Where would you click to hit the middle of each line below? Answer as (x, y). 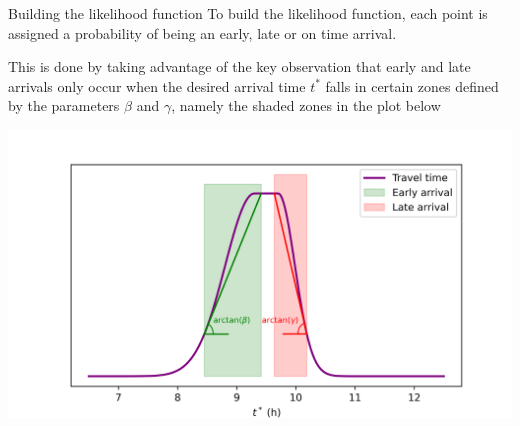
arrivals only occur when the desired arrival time (157, 85)
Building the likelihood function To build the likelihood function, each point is (248, 13)
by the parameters (64, 105)
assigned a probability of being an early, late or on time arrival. (202, 32)
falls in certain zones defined (412, 85)
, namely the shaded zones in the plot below (306, 105)
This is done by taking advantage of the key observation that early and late (239, 66)
